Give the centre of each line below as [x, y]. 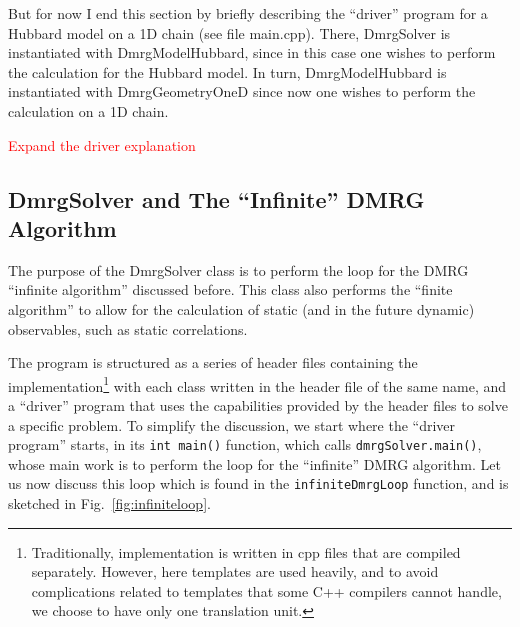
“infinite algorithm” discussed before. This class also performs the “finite [230, 289]
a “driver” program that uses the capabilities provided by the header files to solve [258, 404]
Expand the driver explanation [102, 144]
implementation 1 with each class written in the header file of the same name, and [257, 384]
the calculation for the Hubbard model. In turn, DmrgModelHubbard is [227, 71]
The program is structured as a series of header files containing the [213, 362]
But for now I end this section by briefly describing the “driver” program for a [248, 13]
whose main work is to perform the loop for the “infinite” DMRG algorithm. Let [254, 463]
